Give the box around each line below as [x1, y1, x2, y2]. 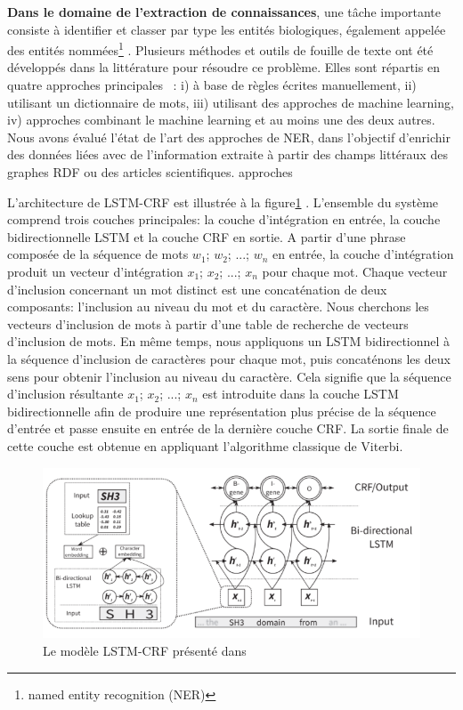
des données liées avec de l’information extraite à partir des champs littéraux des [7, 145, 448, 164]
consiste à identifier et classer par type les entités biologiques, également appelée [7, 20, 446, 38]
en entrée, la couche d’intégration [272, 245, 454, 263]
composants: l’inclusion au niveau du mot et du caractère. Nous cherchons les [7, 297, 429, 316]
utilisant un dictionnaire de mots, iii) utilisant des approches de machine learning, [7, 93, 454, 111]
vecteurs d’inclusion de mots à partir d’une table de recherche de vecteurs [7, 314, 409, 333]
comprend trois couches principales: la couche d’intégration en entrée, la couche [7, 210, 441, 229]
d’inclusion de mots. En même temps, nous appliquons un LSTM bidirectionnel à [7, 332, 451, 351]
